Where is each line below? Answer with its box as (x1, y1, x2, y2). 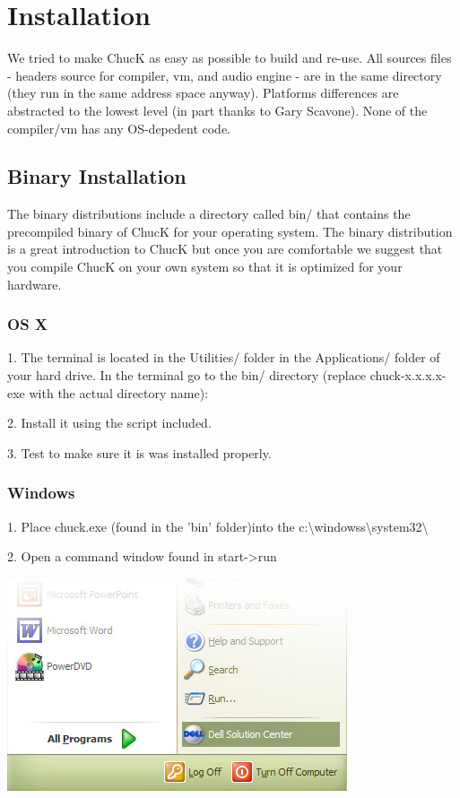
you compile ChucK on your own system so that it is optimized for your (7, 257, 403, 276)
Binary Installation (7, 162, 187, 190)
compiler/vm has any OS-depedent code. (7, 118, 231, 137)
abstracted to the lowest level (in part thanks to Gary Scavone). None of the (7, 100, 428, 119)
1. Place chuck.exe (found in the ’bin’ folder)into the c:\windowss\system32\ (7, 516, 429, 535)
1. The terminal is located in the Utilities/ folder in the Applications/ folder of (7, 348, 440, 367)
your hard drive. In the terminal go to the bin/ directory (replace (7, 366, 367, 385)
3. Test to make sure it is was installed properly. (7, 443, 272, 462)
